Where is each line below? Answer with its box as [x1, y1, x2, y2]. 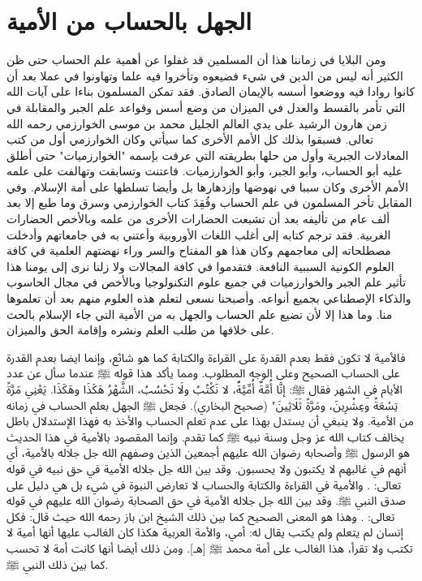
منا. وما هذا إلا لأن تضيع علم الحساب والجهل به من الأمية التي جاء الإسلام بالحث [6, 305, 393, 322]
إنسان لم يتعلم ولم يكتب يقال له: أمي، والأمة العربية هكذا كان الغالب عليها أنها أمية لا [6, 523, 403, 540]
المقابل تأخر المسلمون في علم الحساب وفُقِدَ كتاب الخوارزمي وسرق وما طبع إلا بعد [6, 194, 412, 211]
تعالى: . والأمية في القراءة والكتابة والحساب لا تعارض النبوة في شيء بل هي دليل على [6, 476, 402, 493]
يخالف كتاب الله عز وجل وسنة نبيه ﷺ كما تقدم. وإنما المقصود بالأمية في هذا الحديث [6, 428, 405, 445]
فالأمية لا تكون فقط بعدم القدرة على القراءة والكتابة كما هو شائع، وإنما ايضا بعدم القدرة [6, 348, 406, 365]
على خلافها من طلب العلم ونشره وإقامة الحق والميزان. [6, 321, 274, 338]
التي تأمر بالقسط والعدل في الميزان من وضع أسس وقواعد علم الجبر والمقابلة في [6, 98, 406, 115]
